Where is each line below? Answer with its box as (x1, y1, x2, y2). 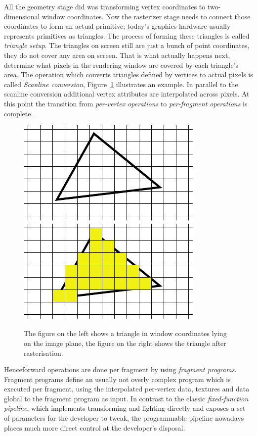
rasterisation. (24, 347, 63, 358)
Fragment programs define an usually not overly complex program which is (4, 374, 231, 384)
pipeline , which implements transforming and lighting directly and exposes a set (4, 403, 246, 413)
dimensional (4, 11, 40, 21)
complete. (4, 108, 33, 118)
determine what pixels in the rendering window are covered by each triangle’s (4, 59, 239, 70)
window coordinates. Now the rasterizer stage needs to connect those (42, 11, 251, 21)
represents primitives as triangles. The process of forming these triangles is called (4, 30, 250, 41)
